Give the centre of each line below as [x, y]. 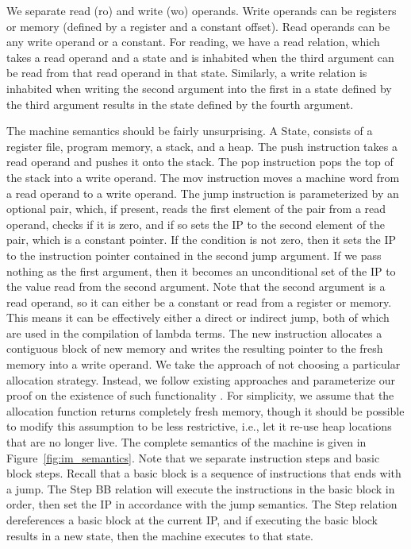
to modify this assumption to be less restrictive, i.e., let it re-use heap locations [199, 426]
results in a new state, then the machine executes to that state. [160, 535]
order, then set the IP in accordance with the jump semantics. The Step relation [202, 504]
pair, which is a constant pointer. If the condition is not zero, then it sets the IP [202, 240]
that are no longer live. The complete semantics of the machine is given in [186, 442]
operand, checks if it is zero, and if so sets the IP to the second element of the [196, 224]
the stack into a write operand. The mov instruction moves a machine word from [203, 177]
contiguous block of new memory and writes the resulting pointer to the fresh [195, 348]
